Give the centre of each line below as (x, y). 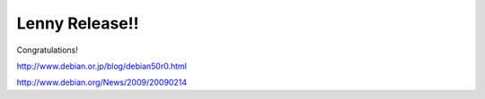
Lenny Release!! (78, 23)
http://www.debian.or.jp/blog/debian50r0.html (102, 66)
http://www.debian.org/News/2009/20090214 (102, 82)
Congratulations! (47, 50)
